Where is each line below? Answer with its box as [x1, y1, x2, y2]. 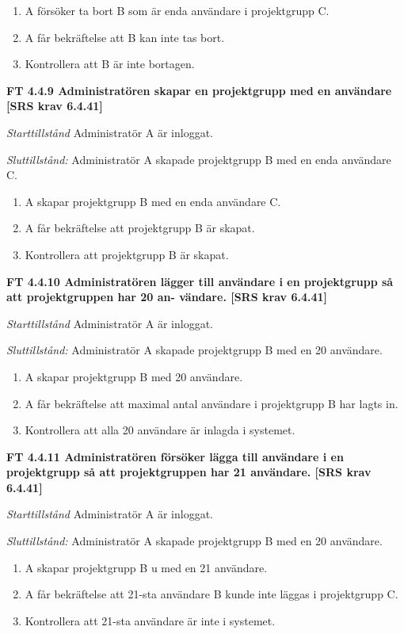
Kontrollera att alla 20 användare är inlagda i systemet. [25, 422, 295, 438]
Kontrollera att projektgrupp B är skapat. [25, 246, 229, 262]
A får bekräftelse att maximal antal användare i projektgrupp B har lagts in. [25, 395, 398, 411]
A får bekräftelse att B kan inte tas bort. [25, 29, 225, 45]
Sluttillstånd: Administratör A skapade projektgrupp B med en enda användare [6, 151, 391, 167]
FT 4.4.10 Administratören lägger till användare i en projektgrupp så [6, 273, 394, 289]
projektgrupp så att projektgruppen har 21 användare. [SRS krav [6, 464, 372, 480]
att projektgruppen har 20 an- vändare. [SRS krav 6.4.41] [6, 288, 327, 305]
